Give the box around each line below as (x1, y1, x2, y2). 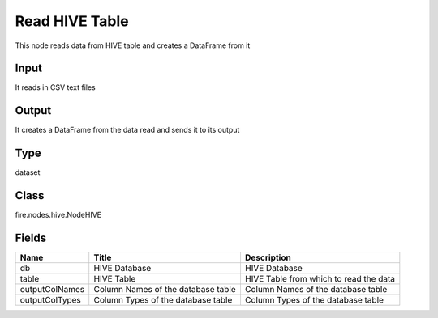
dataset (15, 167, 41, 177)
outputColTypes (19, 295, 81, 306)
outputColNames (19, 284, 85, 295)
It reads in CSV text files (15, 83, 97, 92)
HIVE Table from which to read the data (244, 273, 396, 285)
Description (244, 252, 291, 263)
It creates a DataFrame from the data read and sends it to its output (15, 125, 240, 135)
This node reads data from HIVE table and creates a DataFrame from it (15, 40, 251, 50)
